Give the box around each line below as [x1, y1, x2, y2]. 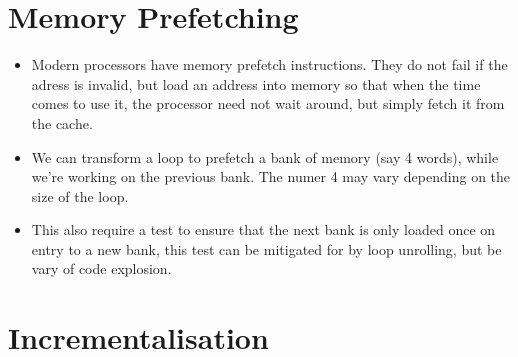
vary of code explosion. [31, 258, 172, 279]
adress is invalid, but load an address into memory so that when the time [31, 73, 481, 94]
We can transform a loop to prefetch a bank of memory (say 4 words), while [31, 146, 499, 167]
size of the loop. [31, 185, 129, 206]
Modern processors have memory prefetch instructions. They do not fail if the [31, 54, 508, 75]
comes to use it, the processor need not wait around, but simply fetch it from [31, 93, 505, 114]
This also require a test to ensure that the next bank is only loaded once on [31, 219, 496, 240]
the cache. [31, 112, 93, 133]
